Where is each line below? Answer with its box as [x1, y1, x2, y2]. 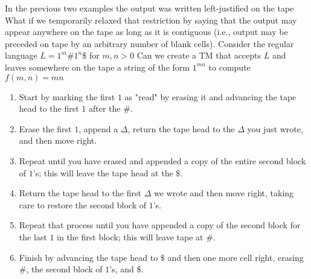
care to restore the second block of [19, 198, 147, 211]
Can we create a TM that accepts [136, 49, 261, 62]
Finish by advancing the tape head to [19, 251, 158, 263]
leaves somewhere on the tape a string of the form [5, 60, 190, 73]
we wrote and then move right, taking [153, 187, 294, 199]
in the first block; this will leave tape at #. [57, 230, 216, 243]
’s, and [109, 263, 134, 275]
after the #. [89, 102, 133, 115]
